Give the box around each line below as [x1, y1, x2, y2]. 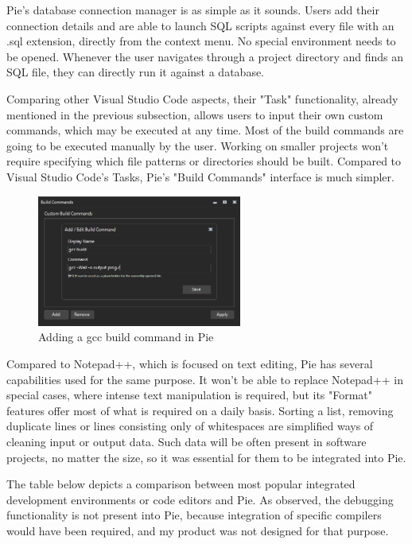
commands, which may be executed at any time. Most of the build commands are [6, 122, 404, 138]
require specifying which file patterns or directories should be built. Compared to [6, 153, 402, 169]
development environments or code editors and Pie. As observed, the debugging [6, 491, 394, 507]
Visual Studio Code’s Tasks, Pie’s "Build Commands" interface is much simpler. [6, 168, 395, 185]
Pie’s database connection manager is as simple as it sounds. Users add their [6, 2, 379, 17]
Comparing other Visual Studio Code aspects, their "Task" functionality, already [6, 90, 398, 107]
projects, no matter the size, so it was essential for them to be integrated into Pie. [6, 449, 406, 465]
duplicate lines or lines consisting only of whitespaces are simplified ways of [6, 418, 374, 434]
